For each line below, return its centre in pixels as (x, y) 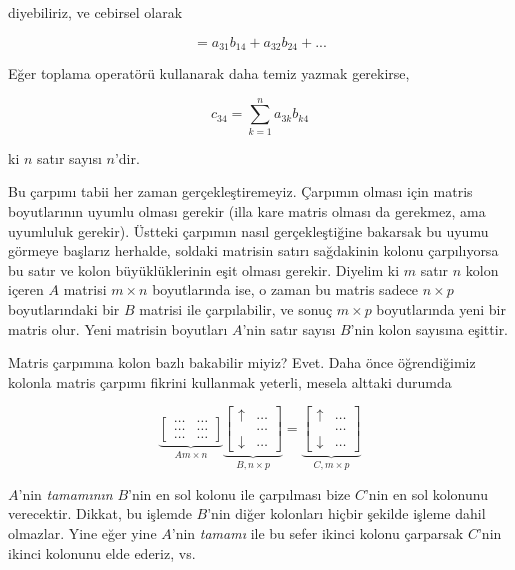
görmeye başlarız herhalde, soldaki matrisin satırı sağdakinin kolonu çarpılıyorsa (253, 250)
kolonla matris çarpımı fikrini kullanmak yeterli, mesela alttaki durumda (230, 381)
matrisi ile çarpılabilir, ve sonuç (236, 308)
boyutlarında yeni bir (441, 308)
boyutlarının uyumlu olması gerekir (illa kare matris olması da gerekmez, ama (247, 210)
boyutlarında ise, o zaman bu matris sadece (285, 289)
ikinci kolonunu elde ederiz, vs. (102, 552)
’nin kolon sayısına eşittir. (429, 328)
